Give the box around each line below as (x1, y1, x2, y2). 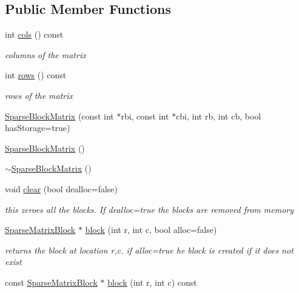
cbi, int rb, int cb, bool (176, 109, 261, 122)
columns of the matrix (5, 48, 86, 61)
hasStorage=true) (5, 121, 70, 134)
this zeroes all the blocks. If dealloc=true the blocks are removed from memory (5, 203, 294, 215)
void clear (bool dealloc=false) (5, 182, 118, 195)
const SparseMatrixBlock (5, 275, 98, 288)
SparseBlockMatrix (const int (5, 109, 114, 122)
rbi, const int (121, 109, 169, 122)
